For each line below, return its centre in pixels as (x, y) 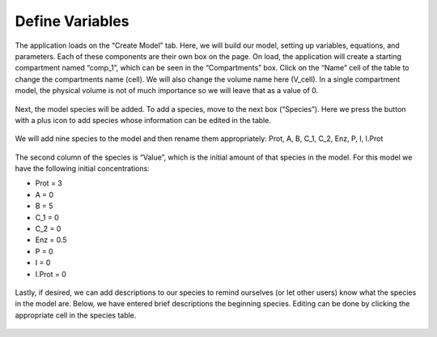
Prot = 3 (49, 183)
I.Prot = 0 (51, 274)
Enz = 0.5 (51, 240)
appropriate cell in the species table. (76, 315)
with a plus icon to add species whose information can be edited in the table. (143, 120)
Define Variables (72, 21)
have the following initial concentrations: (82, 168)
